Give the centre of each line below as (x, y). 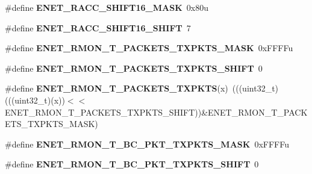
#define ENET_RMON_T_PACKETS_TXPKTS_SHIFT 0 (134, 68)
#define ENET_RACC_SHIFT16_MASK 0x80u (107, 7)
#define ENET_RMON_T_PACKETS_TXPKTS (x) (117, 88)
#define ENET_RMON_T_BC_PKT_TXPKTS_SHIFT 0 (132, 164)
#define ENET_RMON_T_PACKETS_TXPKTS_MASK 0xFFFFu (149, 48)
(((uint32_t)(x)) (35, 100)
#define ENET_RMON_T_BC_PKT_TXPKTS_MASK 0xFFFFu (147, 144)
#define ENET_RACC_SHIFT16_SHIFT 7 (98, 27)
